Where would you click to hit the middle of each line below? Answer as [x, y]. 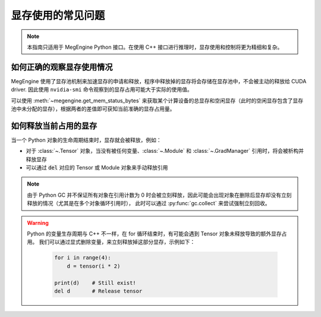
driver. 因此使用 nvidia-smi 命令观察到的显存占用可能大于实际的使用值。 [102, 90]
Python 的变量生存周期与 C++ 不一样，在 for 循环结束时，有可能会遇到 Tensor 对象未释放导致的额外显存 [154, 234]
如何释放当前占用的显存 [54, 126]
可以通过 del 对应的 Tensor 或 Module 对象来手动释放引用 [97, 168]
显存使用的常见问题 [58, 15]
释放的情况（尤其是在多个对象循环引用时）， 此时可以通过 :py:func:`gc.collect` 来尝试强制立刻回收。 [149, 203]
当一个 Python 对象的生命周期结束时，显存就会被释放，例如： [86, 140]
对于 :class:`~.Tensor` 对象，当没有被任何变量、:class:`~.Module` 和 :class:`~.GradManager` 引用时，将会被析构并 [165, 151]
